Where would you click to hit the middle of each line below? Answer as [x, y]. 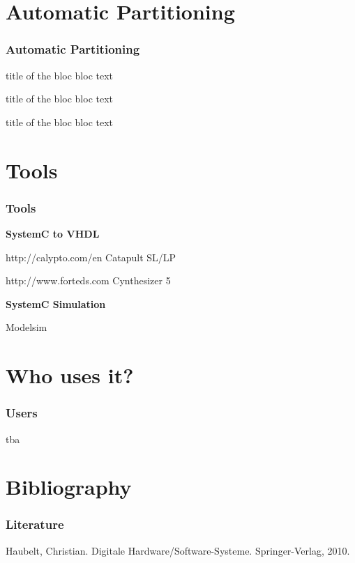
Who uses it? [70, 375]
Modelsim [27, 327]
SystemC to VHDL [53, 233]
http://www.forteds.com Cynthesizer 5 [88, 280]
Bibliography [69, 487]
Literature [35, 524]
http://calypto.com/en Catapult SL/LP [91, 257]
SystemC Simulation [56, 303]
